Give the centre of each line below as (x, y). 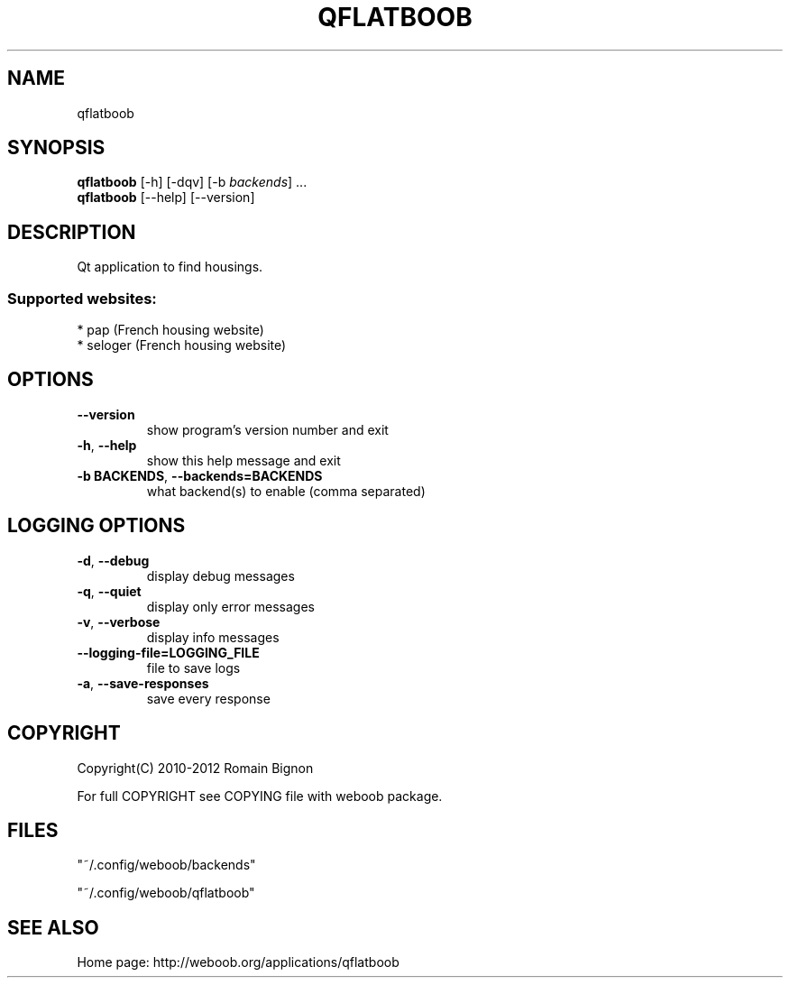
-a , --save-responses (143, 683)
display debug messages (220, 575)
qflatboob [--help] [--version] (166, 198)
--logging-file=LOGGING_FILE (168, 652)
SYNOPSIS (56, 148)
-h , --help (107, 445)
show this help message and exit (243, 460)
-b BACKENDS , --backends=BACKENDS (200, 475)
